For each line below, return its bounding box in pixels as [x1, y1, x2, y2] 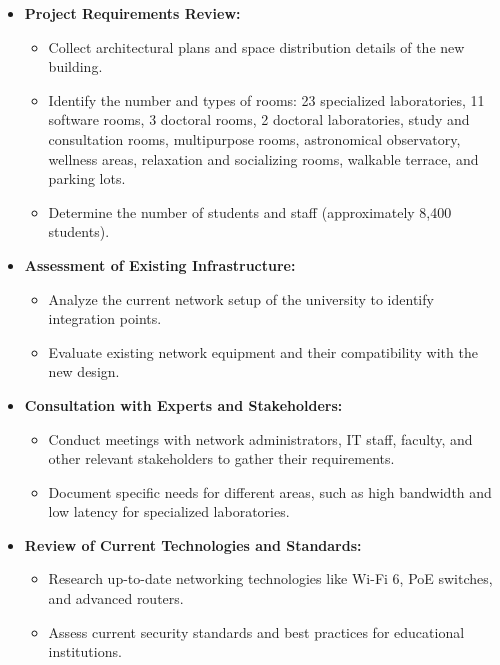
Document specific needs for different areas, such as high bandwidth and [48, 481, 492, 502]
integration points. [48, 308, 162, 329]
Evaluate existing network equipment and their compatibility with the [48, 341, 478, 362]
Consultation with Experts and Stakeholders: [24, 394, 343, 415]
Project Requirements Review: [24, 3, 241, 23]
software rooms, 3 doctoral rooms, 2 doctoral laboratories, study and [48, 109, 470, 130]
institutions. [48, 641, 122, 662]
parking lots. [48, 168, 126, 189]
